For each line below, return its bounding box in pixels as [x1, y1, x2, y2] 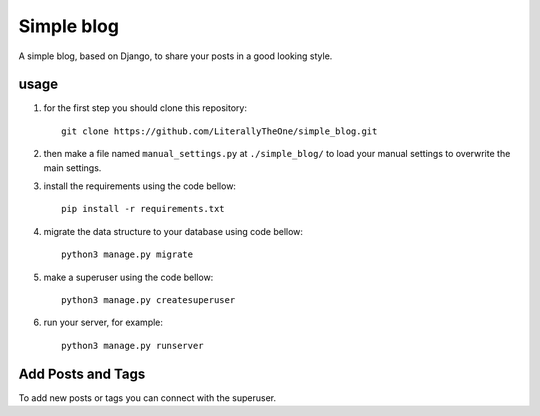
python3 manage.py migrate [61, 249, 194, 260]
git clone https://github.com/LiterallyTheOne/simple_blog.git [61, 125, 378, 137]
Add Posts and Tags [18, 365, 146, 382]
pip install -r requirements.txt [61, 203, 225, 215]
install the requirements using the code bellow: [43, 180, 237, 192]
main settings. [43, 161, 102, 174]
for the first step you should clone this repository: [43, 102, 247, 114]
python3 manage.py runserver [61, 340, 204, 351]
